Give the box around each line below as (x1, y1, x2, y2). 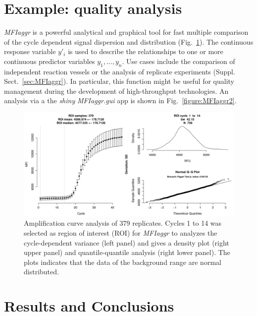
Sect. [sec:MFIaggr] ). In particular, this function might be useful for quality (4, 76, 234, 86)
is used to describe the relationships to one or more (68, 46, 223, 57)
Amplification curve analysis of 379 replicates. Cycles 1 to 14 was (24, 218, 222, 228)
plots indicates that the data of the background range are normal (24, 256, 221, 267)
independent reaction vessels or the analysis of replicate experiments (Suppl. (4, 66, 235, 76)
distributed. (24, 266, 59, 277)
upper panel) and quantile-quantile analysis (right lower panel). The (24, 247, 230, 257)
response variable (4, 46, 56, 57)
